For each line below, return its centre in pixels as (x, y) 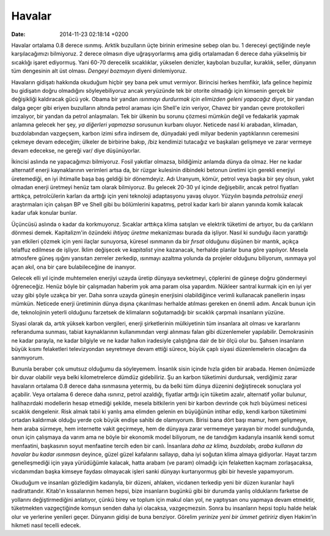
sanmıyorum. (28, 358)
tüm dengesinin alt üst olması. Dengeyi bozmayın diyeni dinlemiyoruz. (99, 71)
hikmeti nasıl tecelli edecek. (46, 526)
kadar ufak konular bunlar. (44, 213)
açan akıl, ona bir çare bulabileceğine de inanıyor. (74, 267)
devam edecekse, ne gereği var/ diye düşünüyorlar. (76, 150)
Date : (18, 34)
